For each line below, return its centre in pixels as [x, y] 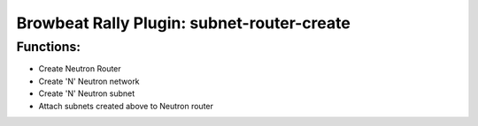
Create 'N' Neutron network [89, 81]
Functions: [49, 47]
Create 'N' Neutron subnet [87, 93]
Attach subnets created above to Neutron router [126, 106]
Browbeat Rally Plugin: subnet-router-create [184, 23]
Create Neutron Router [80, 69]
